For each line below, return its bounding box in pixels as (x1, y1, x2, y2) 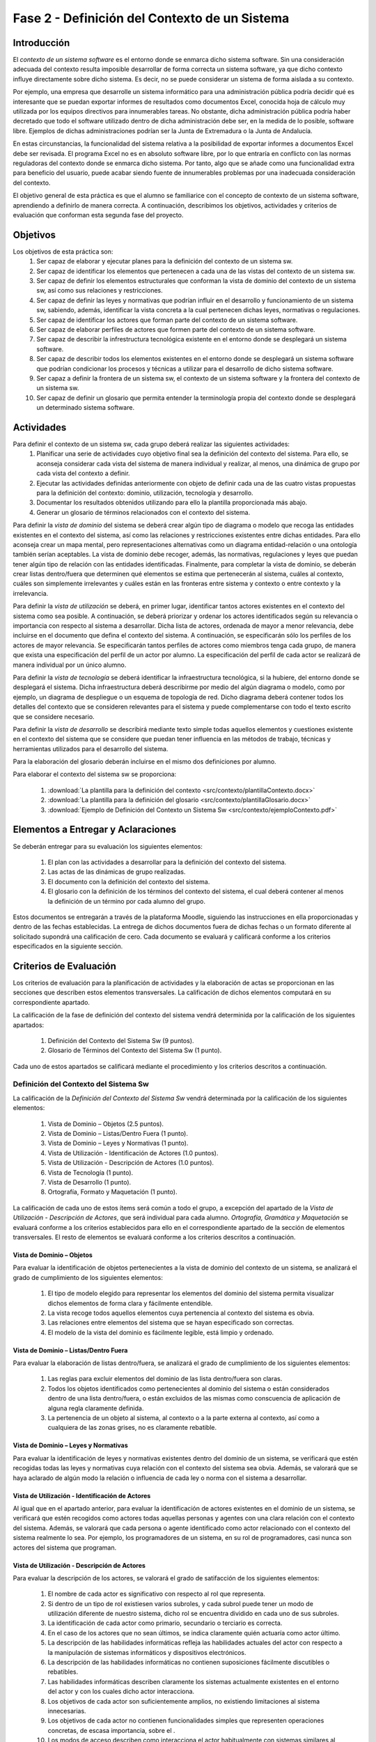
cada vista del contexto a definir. (36, 469, 130, 477)
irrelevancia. (13, 589, 49, 597)
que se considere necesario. (13, 712, 95, 720)
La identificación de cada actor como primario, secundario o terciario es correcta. (47, 1619, 283, 1627)
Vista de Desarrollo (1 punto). (47, 1178, 132, 1186)
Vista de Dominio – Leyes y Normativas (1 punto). (47, 1139, 189, 1148)
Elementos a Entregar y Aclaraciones (13, 824, 177, 835)
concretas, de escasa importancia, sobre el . (47, 1726, 175, 1734)
